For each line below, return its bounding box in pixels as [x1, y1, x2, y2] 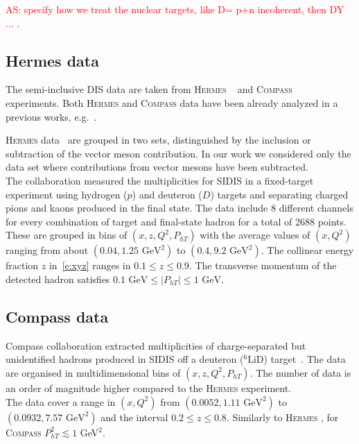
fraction [6, 258, 39, 273]
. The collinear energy [261, 243, 354, 257]
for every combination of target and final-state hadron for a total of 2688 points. [6, 214, 347, 228]
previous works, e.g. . [6, 109, 97, 123]
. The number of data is [249, 365, 351, 379]
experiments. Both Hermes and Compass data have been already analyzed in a [6, 95, 338, 110]
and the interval [100, 409, 168, 424]
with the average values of [200, 228, 310, 242]
